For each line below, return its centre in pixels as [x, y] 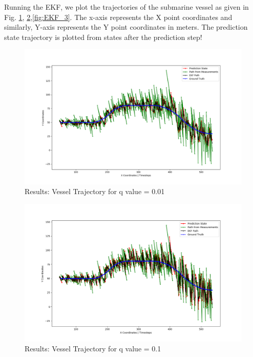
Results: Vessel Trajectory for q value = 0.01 [95, 191]
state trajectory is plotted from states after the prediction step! [103, 37]
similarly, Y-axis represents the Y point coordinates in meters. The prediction [126, 27]
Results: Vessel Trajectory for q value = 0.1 [93, 349]
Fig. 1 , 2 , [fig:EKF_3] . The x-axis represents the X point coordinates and [118, 17]
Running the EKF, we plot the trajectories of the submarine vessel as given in [126, 7]
